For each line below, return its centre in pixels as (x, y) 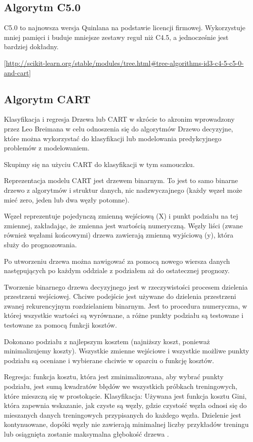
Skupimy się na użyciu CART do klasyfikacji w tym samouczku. (99, 164)
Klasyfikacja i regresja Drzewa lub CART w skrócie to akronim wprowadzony (119, 119)
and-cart (17, 72)
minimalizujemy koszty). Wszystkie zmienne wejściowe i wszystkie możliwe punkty (126, 351)
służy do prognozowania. (40, 244)
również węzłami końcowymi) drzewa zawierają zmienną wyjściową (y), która (119, 235)
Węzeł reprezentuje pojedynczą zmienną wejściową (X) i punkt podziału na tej (121, 216)
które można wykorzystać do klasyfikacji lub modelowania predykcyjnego (113, 138)
